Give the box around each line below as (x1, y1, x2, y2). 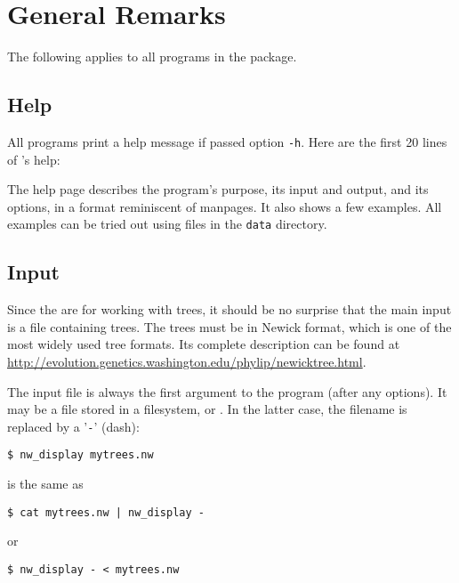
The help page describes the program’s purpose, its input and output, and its (7, 180, 429, 198)
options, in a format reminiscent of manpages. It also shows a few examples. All (7, 197, 442, 215)
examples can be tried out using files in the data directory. (7, 215, 327, 233)
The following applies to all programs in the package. (7, 47, 297, 66)
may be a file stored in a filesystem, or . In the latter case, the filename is (7, 400, 407, 418)
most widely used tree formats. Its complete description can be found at (7, 335, 400, 353)
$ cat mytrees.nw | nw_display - (7, 506, 205, 519)
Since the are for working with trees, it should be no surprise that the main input (7, 300, 452, 319)
